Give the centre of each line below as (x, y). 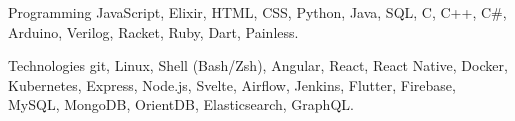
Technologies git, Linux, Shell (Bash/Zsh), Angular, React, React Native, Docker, (258, 65)
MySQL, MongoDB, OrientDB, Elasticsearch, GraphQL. (181, 104)
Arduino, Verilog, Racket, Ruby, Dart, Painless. (153, 31)
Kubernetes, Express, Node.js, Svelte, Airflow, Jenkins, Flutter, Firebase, (232, 84)
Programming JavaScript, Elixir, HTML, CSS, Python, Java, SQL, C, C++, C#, (257, 12)
